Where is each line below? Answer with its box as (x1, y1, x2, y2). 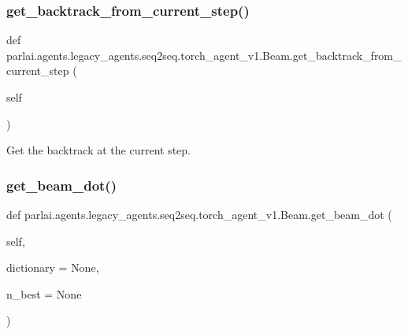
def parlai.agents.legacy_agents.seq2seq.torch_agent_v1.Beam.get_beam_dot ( (6, 206, 392, 222)
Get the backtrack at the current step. (6, 142, 191, 158)
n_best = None (6, 285, 82, 302)
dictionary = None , (6, 259, 99, 276)
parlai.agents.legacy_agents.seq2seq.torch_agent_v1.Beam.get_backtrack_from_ (6, 46, 402, 63)
